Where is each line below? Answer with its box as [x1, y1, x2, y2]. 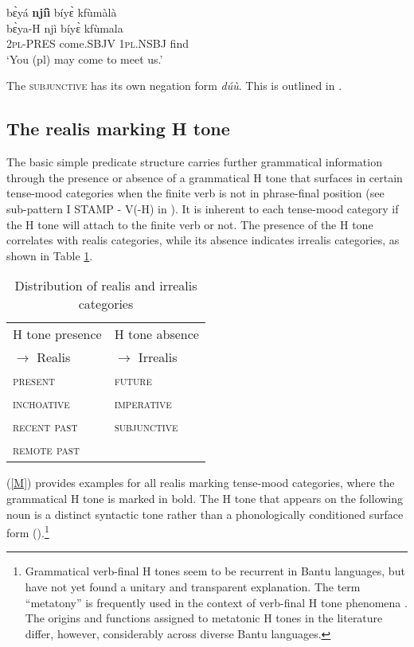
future [114, 371, 152, 390]
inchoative [13, 394, 70, 413]
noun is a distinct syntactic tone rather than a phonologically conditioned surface [6, 505, 404, 522]
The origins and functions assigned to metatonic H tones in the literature [25, 610, 383, 626]
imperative [114, 394, 172, 413]
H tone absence [114, 325, 199, 344]
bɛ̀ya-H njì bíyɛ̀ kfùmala [6, 19, 123, 36]
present [13, 371, 55, 390]
